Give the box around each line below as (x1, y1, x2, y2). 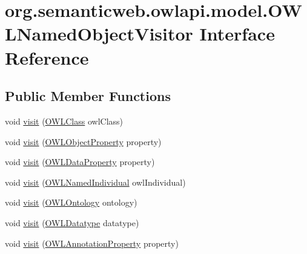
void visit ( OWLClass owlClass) (5, 114, 124, 127)
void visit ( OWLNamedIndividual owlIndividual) (5, 175, 186, 188)
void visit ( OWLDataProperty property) (5, 155, 155, 168)
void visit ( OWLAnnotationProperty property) (5, 236, 179, 249)
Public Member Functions (5, 86, 171, 105)
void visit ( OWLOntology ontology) (5, 196, 137, 209)
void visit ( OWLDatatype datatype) (5, 216, 139, 229)
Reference (5, 45, 89, 70)
